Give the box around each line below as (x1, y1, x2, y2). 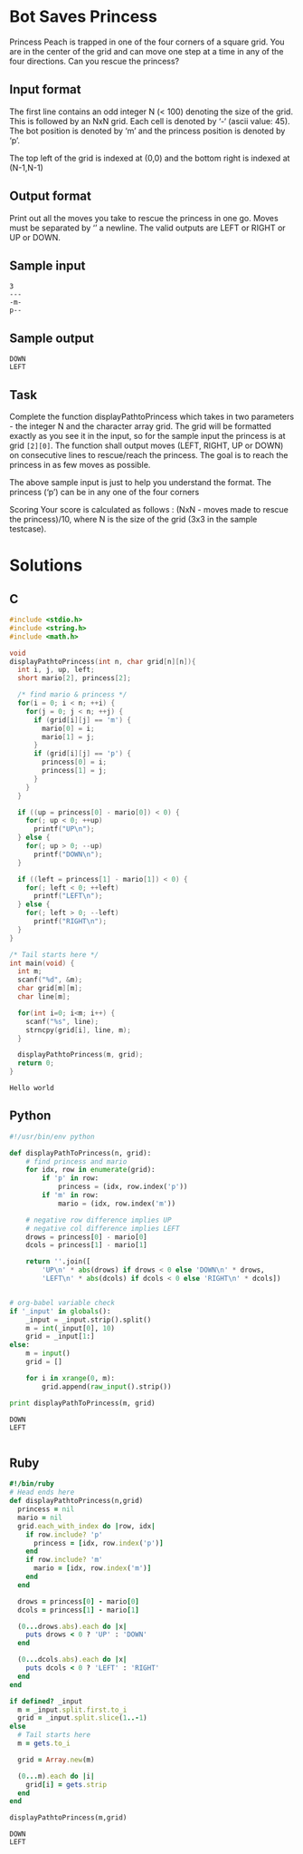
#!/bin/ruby (9, 1479, 54, 1488)
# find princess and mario (25, 1156, 128, 1166)
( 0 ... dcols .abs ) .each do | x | (17, 1655, 128, 1664)
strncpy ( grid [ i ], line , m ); (25, 1025, 131, 1035)
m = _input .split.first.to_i (17, 1705, 128, 1714)
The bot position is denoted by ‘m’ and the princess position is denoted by (9, 125, 286, 136)
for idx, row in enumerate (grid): (25, 1166, 156, 1175)
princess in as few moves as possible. (9, 460, 151, 470)
